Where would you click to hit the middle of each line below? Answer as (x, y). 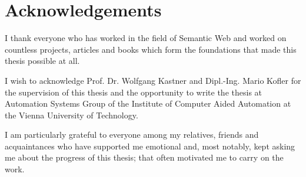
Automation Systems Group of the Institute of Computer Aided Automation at (148, 103)
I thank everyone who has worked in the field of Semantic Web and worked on (146, 38)
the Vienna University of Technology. (71, 115)
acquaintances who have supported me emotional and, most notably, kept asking (150, 146)
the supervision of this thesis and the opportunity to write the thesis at (134, 92)
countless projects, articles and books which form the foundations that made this (151, 49)
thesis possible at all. (42, 61)
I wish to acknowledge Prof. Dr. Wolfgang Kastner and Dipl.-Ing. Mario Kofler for (153, 80)
